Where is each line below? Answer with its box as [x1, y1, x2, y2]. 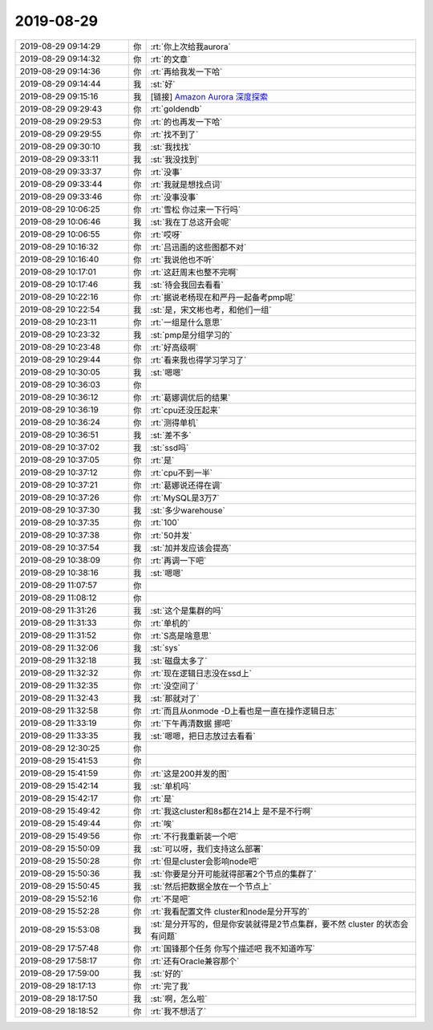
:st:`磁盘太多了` [150, 655, 208, 666]
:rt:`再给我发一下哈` [150, 66, 223, 77]
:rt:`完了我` [150, 980, 191, 991]
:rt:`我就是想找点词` [150, 179, 223, 190]
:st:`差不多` [150, 429, 192, 440]
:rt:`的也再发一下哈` [150, 116, 223, 128]
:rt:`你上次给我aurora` [150, 41, 232, 52]
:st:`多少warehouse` [150, 505, 226, 516]
